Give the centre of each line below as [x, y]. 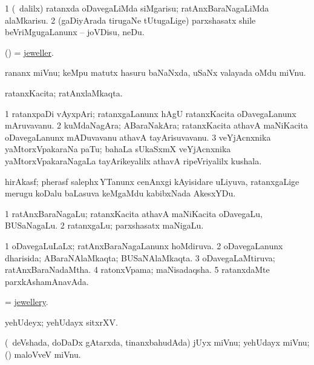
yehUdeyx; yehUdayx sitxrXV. [61, 322]
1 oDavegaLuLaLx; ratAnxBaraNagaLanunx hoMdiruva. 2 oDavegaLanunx [144, 245]
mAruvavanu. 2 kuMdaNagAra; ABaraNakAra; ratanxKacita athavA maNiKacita [156, 125]
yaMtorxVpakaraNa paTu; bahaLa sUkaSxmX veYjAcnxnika [118, 149]
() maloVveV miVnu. [43, 354]
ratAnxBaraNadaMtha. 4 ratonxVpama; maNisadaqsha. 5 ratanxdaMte [137, 270]
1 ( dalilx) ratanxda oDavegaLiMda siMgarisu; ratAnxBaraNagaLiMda [137, 8]
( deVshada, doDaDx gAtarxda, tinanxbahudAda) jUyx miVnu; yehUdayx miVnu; [157, 342]
